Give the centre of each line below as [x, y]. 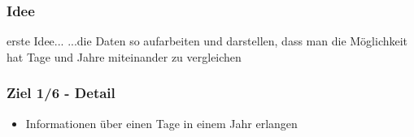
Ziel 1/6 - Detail [61, 93]
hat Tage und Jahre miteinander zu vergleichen [124, 56]
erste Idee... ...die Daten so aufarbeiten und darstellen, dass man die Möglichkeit [207, 41]
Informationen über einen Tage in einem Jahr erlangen [161, 123]
